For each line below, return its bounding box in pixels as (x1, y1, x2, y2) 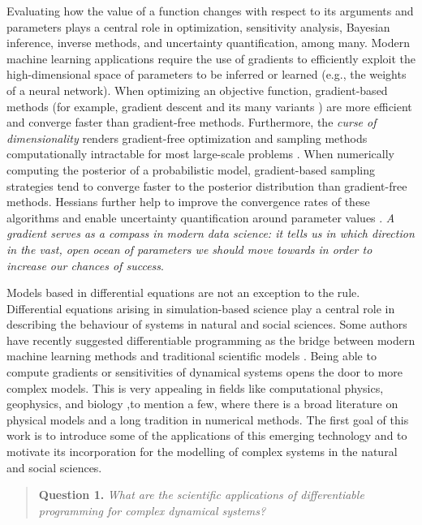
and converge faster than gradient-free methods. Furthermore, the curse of (6, 114, 377, 131)
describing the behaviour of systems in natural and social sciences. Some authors (6, 316, 407, 333)
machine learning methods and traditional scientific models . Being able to (6, 347, 377, 364)
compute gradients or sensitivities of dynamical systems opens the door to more (6, 364, 403, 381)
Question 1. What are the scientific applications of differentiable (38, 486, 364, 503)
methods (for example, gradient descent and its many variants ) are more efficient (6, 97, 412, 114)
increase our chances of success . (6, 256, 164, 273)
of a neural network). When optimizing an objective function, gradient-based (6, 81, 388, 98)
